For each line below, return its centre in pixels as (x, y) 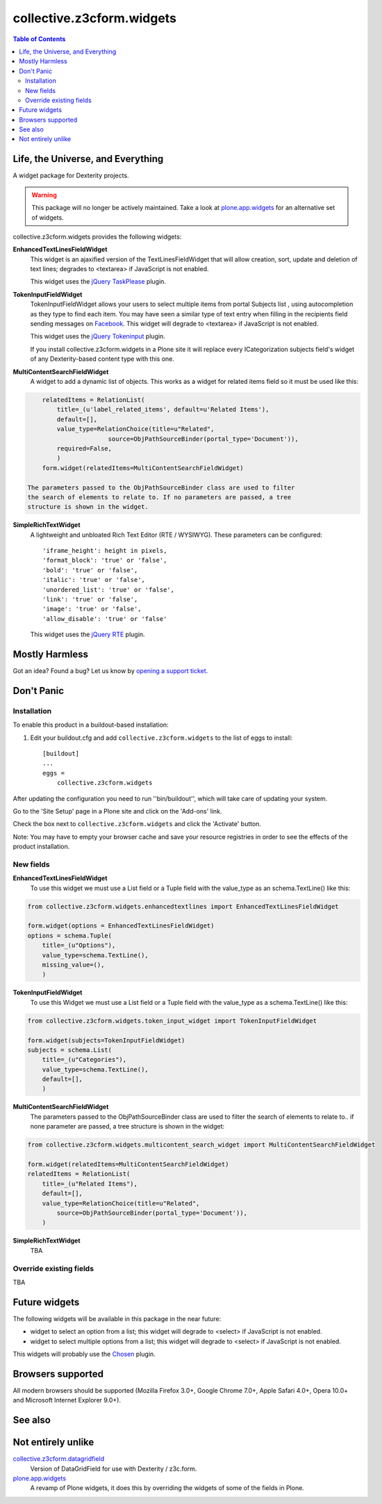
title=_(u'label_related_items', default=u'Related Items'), (163, 410)
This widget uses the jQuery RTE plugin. (88, 634)
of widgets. (48, 217)
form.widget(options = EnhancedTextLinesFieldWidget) (121, 926)
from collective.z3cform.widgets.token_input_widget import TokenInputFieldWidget (172, 1021)
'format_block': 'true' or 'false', (105, 560)
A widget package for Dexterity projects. (71, 176)
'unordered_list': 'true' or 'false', (109, 590)
